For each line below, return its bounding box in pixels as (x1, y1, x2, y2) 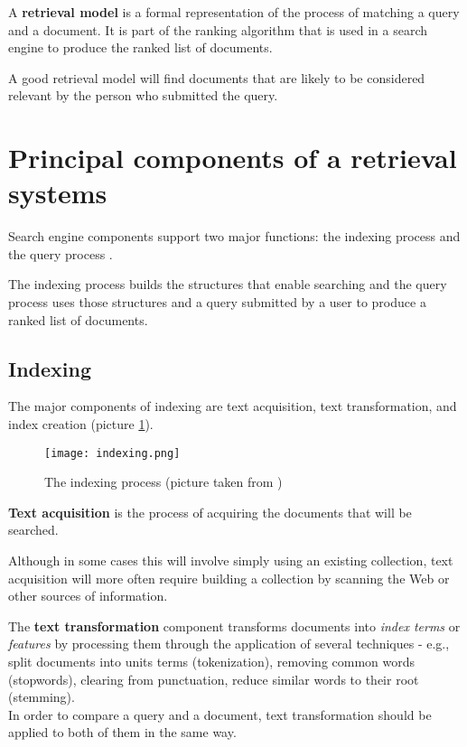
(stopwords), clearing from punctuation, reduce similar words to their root (8, 669, 419, 688)
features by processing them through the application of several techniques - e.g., (8, 634, 450, 653)
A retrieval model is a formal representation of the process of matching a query (8, 3, 460, 21)
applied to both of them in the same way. (8, 723, 237, 742)
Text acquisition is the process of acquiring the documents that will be (8, 502, 412, 521)
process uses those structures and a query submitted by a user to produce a (8, 293, 426, 312)
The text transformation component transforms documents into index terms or (8, 616, 461, 635)
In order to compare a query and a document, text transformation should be (8, 705, 432, 724)
